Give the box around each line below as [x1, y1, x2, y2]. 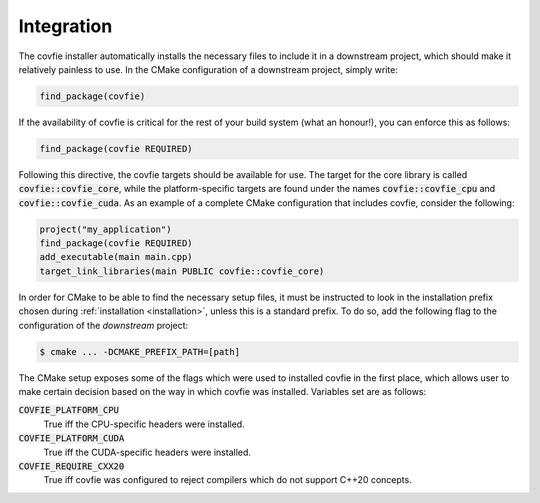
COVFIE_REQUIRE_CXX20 [18, 460, 125, 472]
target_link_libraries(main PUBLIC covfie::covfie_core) [39, 265, 325, 277]
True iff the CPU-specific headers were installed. [43, 418, 245, 430]
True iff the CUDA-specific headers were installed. [43, 446, 252, 458]
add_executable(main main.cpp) [39, 251, 194, 263]
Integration [18, 15, 113, 37]
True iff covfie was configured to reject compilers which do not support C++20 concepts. [43, 474, 412, 486]
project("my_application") [39, 223, 172, 235]
